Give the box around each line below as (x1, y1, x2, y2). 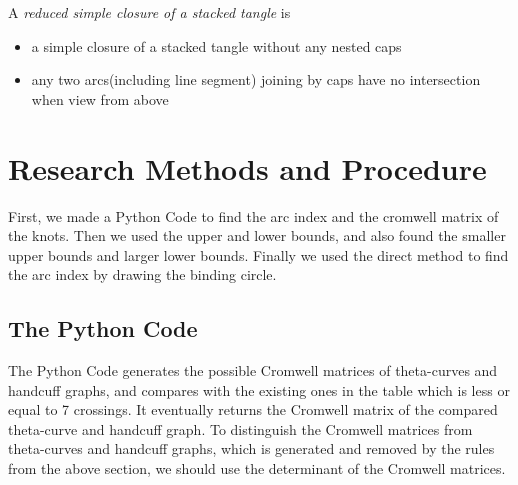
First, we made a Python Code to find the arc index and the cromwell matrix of (8, 205, 499, 226)
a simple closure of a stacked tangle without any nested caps (31, 35, 402, 56)
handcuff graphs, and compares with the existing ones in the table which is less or (8, 379, 510, 400)
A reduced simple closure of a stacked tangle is (8, 2, 291, 22)
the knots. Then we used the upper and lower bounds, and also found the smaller (8, 225, 506, 246)
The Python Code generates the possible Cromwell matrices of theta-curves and (8, 360, 498, 381)
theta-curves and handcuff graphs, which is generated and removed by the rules (8, 438, 495, 459)
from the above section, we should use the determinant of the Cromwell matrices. (8, 458, 506, 479)
